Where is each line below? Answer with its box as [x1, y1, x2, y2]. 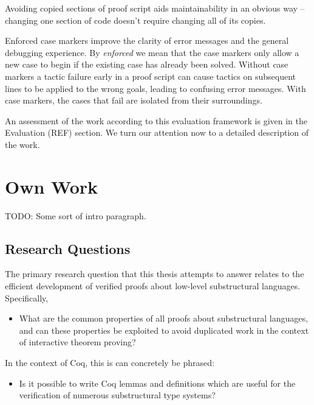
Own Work [5, 174, 98, 199]
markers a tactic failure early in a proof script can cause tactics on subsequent [5, 69, 296, 82]
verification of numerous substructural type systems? [19, 389, 216, 401]
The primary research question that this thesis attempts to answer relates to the [5, 267, 304, 280]
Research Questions [5, 239, 131, 258]
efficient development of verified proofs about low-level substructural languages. [5, 280, 301, 292]
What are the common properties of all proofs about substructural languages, [19, 312, 308, 325]
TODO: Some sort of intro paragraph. [5, 209, 146, 222]
